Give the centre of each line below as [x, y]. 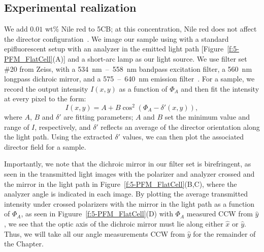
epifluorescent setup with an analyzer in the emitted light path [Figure [114, 49]
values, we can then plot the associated [183, 137]
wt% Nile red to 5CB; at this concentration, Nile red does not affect [151, 29]
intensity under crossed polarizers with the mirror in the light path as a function [129, 203]
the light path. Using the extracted [58, 137]
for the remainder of [224, 233]
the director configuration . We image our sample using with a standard [117, 38]
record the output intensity [46, 88]
